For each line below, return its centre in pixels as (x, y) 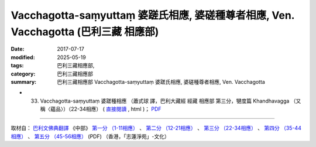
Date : (18, 49)
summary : (24, 81)
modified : (23, 57)
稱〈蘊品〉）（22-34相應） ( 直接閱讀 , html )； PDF (101, 109)
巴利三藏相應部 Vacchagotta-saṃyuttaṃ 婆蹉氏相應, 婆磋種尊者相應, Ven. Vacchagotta (161, 81)
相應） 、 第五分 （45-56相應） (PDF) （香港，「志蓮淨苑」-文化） (90, 136)
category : (23, 74)
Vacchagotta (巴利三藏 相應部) (85, 32)
